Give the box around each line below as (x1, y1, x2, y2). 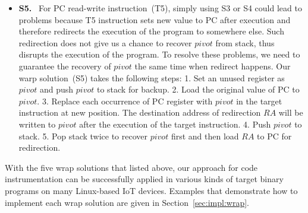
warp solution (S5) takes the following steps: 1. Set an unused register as (18, 71, 285, 84)
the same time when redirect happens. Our (134, 59, 291, 72)
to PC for (257, 129, 292, 142)
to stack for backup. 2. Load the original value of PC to (96, 83, 300, 96)
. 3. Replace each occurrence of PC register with (37, 94, 213, 107)
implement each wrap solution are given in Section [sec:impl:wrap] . (5, 196, 249, 208)
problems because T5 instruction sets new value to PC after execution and (18, 13, 291, 26)
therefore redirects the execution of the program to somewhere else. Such (18, 25, 284, 37)
